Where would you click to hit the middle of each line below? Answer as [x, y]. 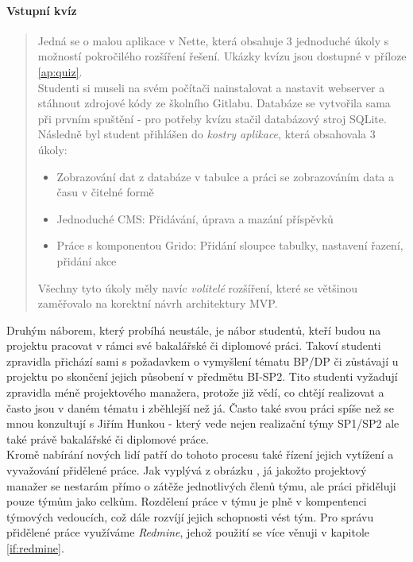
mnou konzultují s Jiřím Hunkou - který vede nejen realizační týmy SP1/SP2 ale [203, 423]
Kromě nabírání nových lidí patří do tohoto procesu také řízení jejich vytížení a [200, 454]
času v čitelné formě [105, 192]
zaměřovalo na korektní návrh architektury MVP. [158, 303]
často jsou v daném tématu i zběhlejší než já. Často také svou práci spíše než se [200, 407]
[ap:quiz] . [60, 71]
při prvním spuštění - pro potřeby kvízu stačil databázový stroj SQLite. [212, 118]
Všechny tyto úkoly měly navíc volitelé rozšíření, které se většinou [198, 287]
